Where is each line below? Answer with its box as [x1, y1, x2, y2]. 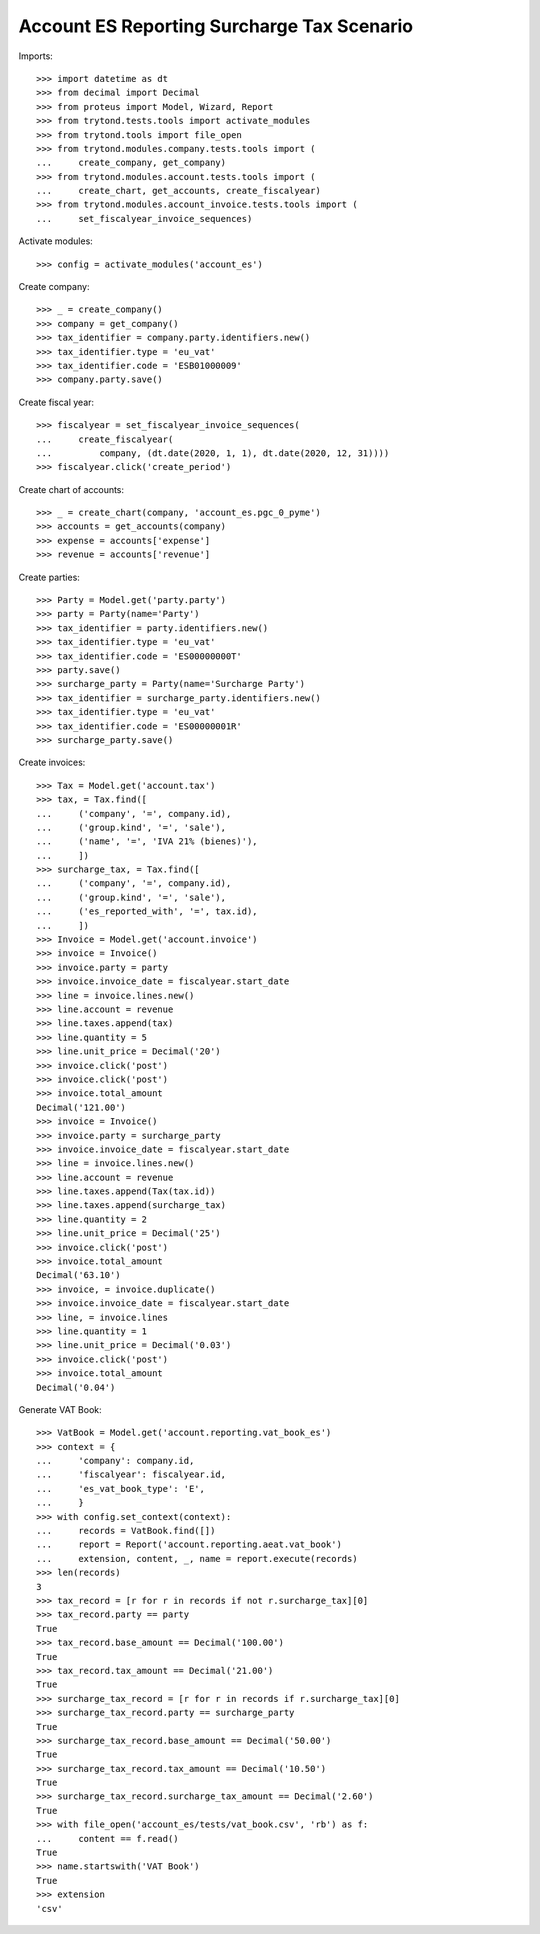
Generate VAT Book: [18, 1403, 102, 1415]
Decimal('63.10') [36, 1270, 121, 1281]
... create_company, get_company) [36, 157, 227, 169]
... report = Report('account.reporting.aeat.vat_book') [36, 1539, 342, 1550]
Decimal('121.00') [36, 1101, 127, 1113]
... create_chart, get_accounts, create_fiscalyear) [36, 185, 322, 197]
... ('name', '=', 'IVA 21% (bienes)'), [36, 836, 259, 847]
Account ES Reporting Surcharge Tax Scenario [18, 15, 414, 37]
